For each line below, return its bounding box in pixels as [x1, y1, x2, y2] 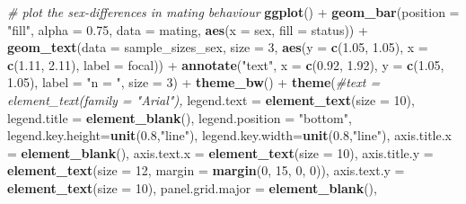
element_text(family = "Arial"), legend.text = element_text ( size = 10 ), [7, 90, 415, 109]
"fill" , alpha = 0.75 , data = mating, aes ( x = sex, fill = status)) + [7, 20, 368, 39]
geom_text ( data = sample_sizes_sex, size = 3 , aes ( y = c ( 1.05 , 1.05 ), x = [7, 38, 428, 57]
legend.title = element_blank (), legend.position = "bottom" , [7, 108, 352, 127]
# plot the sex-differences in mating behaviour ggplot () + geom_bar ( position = [7, 3, 460, 21]
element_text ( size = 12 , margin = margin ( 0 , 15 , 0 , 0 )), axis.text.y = [7, 161, 405, 180]
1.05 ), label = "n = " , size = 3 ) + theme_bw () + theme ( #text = [7, 73, 381, 92]
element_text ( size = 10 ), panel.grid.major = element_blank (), [7, 178, 377, 197]
